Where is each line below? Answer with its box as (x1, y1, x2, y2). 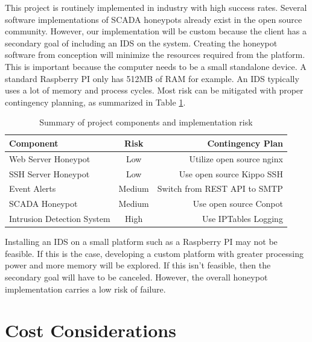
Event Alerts (9, 182, 56, 195)
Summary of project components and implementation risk (39, 116, 253, 128)
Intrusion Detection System (9, 212, 110, 225)
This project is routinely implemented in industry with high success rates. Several (5, 1, 307, 13)
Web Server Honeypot (9, 152, 91, 165)
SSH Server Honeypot (9, 167, 90, 180)
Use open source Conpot (193, 197, 283, 210)
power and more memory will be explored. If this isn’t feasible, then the (5, 259, 271, 271)
